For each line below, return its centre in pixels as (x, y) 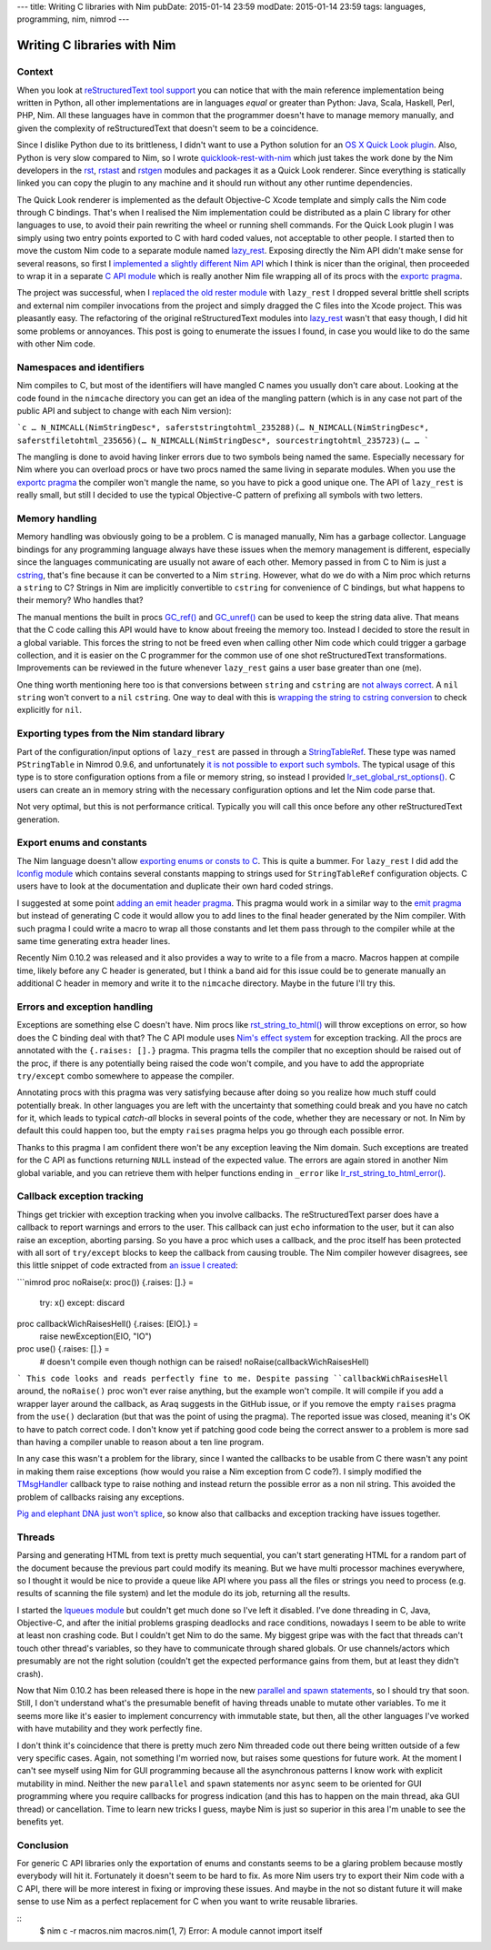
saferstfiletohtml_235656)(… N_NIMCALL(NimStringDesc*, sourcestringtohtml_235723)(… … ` (223, 440)
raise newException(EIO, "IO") (95, 1336)
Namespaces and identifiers (80, 367)
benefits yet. (40, 1821)
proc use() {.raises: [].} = (63, 1349)
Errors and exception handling (85, 1007)
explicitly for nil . (49, 710)
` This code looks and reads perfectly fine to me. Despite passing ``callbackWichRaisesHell (233, 1379)
